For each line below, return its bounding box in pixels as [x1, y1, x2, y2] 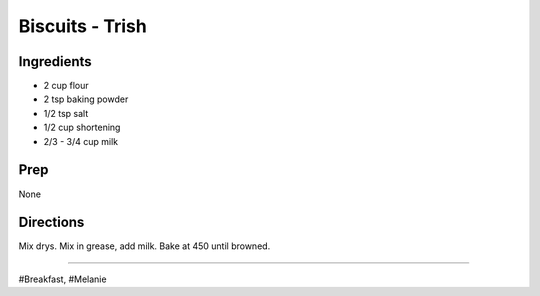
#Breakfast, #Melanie [18, 273, 107, 285]
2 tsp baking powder [43, 93, 129, 105]
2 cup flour [43, 80, 89, 92]
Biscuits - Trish [18, 15, 147, 37]
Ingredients [18, 53, 92, 70]
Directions [18, 214, 85, 231]
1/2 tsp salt [43, 107, 89, 119]
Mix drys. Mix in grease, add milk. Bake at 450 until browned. [18, 240, 271, 252]
